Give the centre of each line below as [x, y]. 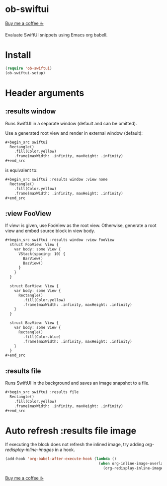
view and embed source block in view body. [50, 231]
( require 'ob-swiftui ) [29, 68]
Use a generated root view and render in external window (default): [74, 133]
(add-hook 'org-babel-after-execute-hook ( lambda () [61, 459]
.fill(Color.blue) [42, 337]
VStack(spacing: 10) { [42, 254]
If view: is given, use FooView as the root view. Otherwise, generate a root [81, 226]
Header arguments [45, 93]
